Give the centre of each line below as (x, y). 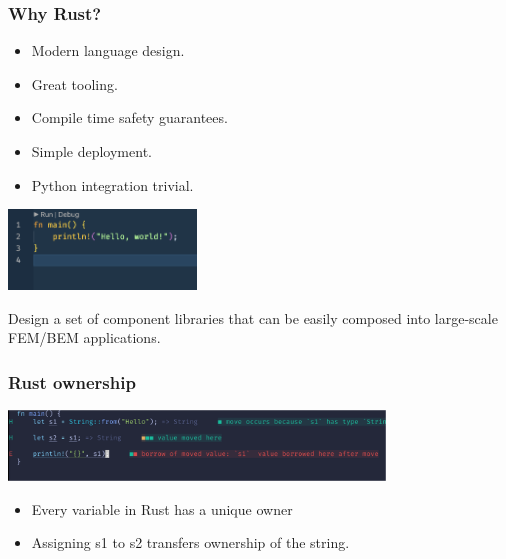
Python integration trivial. (112, 184)
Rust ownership (72, 381)
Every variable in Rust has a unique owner (162, 508)
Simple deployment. (91, 151)
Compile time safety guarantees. (129, 117)
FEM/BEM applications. (84, 337)
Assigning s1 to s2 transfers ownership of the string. (190, 542)
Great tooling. (74, 83)
